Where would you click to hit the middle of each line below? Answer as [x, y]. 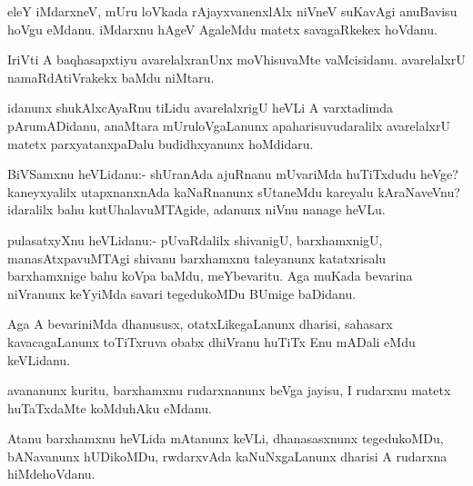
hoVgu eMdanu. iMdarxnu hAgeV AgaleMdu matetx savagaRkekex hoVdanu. [222, 29]
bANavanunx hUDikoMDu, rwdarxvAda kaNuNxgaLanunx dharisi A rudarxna [227, 456]
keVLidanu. [39, 359]
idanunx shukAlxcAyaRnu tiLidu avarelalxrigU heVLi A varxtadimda [200, 108]
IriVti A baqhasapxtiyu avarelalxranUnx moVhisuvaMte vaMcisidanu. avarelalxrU [236, 60]
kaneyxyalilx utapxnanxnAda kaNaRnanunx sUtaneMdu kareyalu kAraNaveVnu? [234, 191]
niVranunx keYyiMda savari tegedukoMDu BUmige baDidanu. [182, 293]
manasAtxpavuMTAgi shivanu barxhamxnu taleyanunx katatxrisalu [197, 258]
